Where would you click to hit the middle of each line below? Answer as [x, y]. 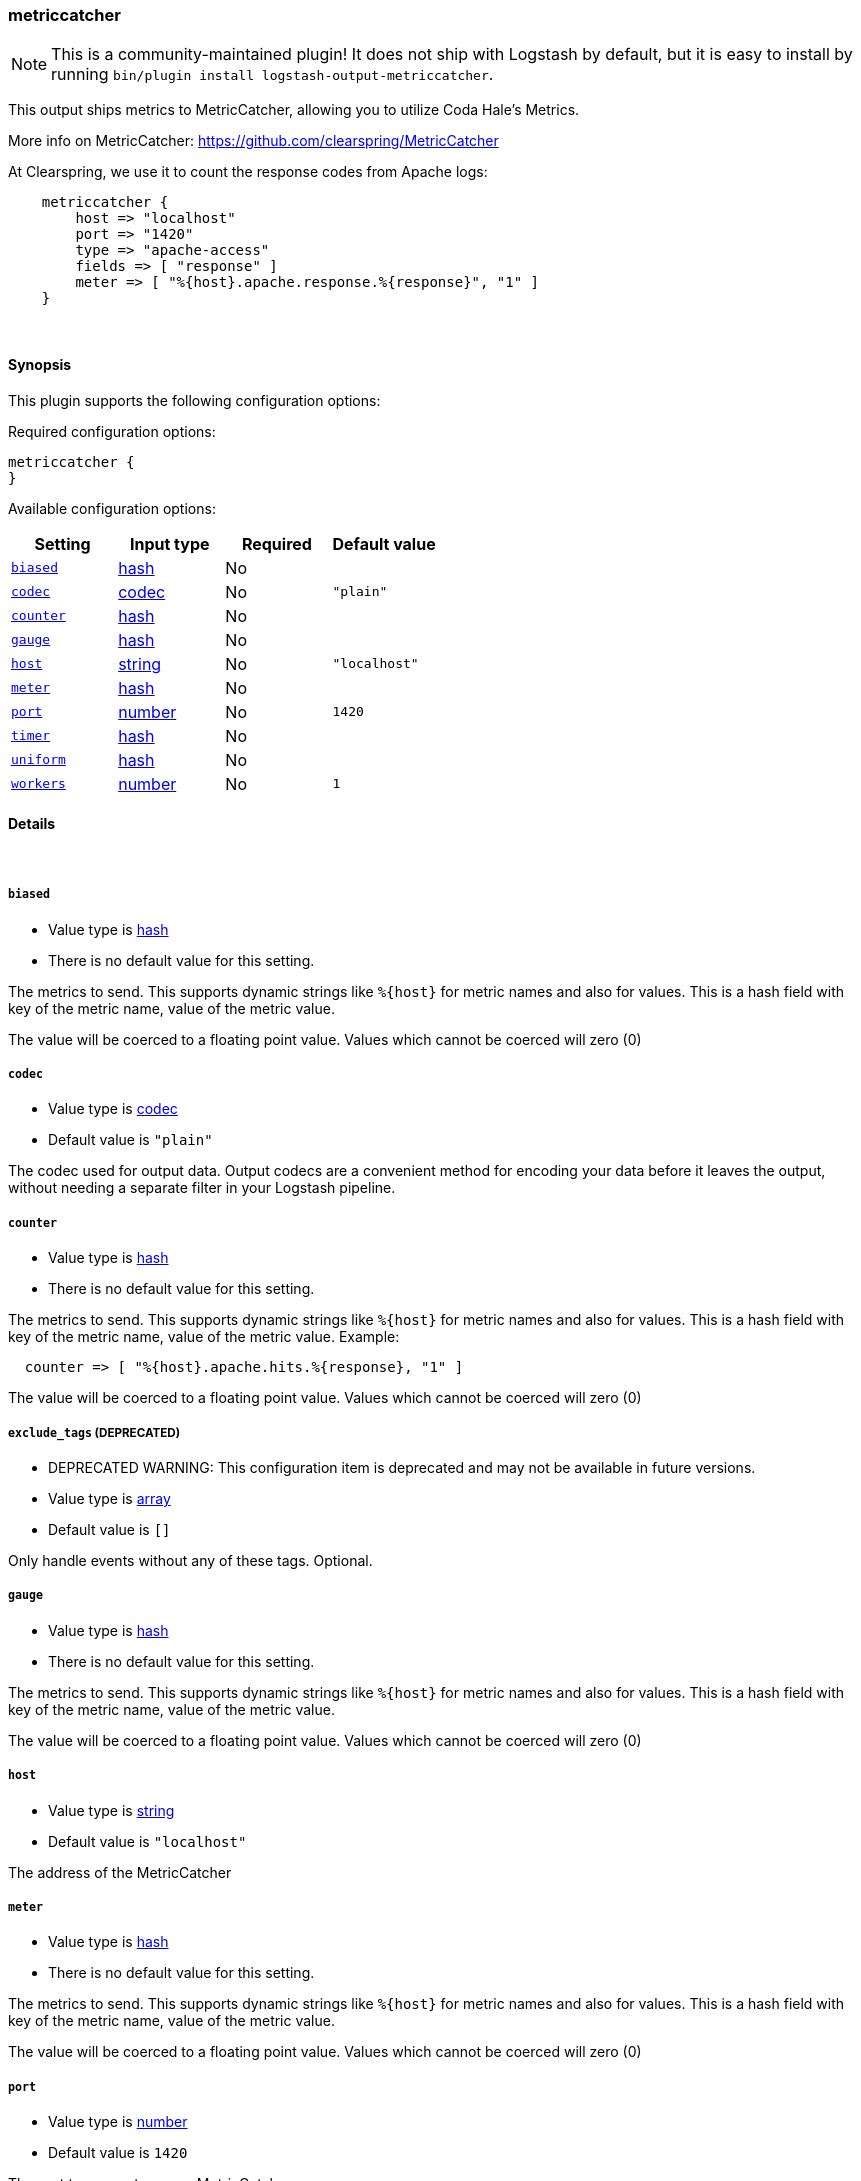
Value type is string [111, 1810]
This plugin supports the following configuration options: [194, 400]
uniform [38, 760]
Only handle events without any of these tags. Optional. [190, 1560]
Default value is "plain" [130, 1140]
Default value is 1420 [118, 2153]
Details [32, 824]
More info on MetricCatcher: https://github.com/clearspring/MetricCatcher [253, 141]
